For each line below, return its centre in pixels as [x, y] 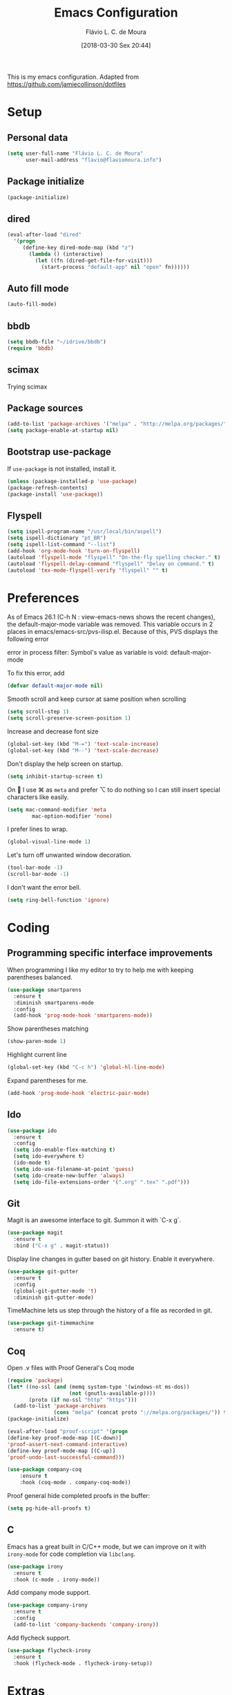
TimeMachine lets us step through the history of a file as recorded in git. [110, 1311]
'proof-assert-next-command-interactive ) [68, 1444]
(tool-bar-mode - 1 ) [35, 868]
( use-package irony [35, 1566]
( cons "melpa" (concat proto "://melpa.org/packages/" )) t [140, 1413]
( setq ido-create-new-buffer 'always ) [69, 1176]
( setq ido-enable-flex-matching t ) [65, 1150]
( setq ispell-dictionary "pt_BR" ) [57, 538]
